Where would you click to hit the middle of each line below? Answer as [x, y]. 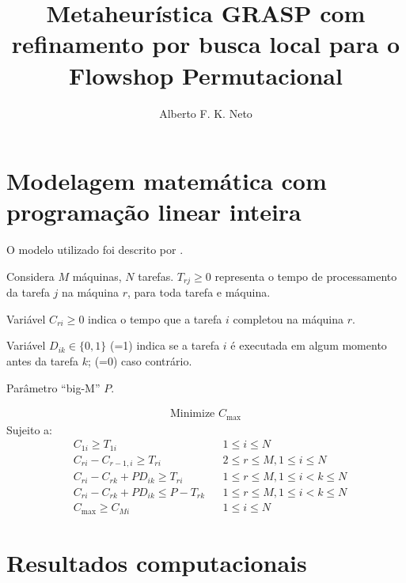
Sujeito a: [29, 429]
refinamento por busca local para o [206, 44]
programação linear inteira [154, 212]
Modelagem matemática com [167, 181]
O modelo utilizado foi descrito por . [95, 250]
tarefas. [156, 276]
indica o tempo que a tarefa [155, 318]
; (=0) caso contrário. [140, 361]
